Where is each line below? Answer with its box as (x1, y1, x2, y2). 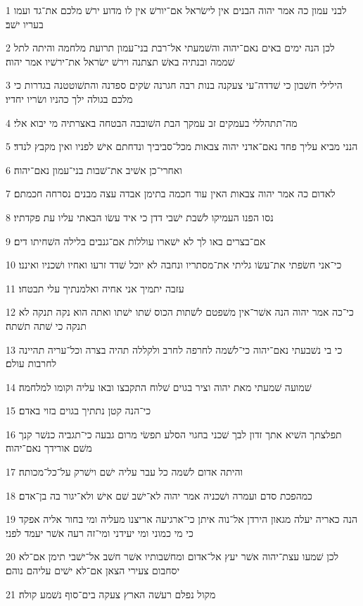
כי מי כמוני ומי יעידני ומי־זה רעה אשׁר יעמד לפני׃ (6, 525, 193, 540)
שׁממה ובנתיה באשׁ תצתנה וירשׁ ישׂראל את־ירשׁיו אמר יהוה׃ (6, 54, 235, 68)
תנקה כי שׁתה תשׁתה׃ (6, 318, 87, 333)
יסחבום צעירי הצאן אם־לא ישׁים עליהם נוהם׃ (6, 563, 180, 578)
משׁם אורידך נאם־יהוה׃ (6, 440, 92, 455)
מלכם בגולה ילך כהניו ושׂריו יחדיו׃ (6, 91, 133, 106)
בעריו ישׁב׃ (6, 16, 44, 31)
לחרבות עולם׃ (6, 356, 57, 371)
